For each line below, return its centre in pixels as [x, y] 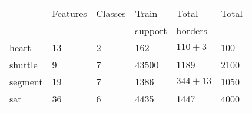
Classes [111, 13]
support [151, 30]
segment [26, 82]
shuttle [24, 64]
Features [69, 13]
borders [192, 30]
